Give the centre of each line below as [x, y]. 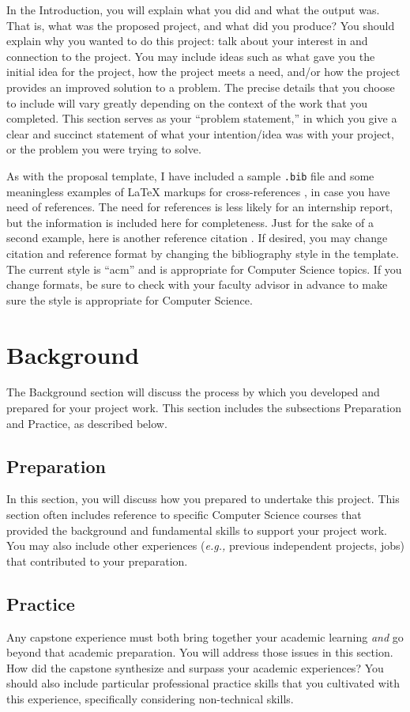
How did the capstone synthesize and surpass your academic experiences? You [195, 667]
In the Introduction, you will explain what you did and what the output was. [193, 9]
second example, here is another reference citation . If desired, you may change [197, 238]
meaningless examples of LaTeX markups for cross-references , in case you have [198, 191]
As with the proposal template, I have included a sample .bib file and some [190, 175]
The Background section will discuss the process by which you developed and [193, 392]
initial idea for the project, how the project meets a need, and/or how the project [203, 72]
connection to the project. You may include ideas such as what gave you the [191, 56]
